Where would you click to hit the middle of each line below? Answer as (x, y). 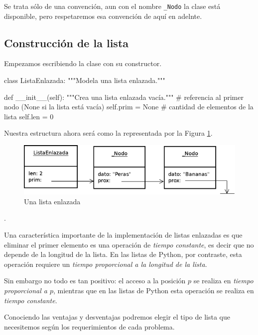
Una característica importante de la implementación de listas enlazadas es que (123, 235)
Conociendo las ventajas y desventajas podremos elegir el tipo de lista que (117, 317)
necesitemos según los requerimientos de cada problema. (89, 326)
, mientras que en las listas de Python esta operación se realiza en (154, 291)
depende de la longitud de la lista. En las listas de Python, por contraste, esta (123, 254)
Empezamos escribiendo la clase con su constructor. (83, 63)
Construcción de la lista (66, 42)
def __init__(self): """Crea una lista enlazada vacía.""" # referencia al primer (124, 97)
